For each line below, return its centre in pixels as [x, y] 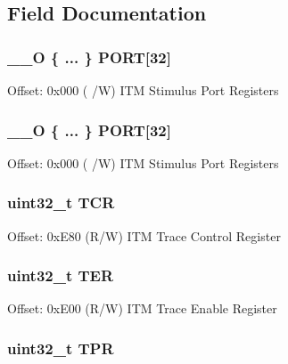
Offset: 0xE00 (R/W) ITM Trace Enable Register [142, 308]
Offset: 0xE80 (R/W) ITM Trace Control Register [144, 235]
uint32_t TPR [61, 348]
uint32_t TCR [61, 202]
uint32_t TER [61, 275]
